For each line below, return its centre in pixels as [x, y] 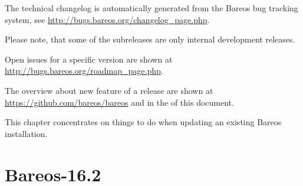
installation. [26, 133]
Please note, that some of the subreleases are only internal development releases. [150, 39]
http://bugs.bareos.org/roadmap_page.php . [84, 71]
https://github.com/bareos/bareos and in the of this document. [119, 102]
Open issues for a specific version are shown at [89, 59]
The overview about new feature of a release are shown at [109, 90]
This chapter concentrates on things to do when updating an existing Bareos [143, 122]
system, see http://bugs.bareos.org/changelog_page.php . [107, 19]
